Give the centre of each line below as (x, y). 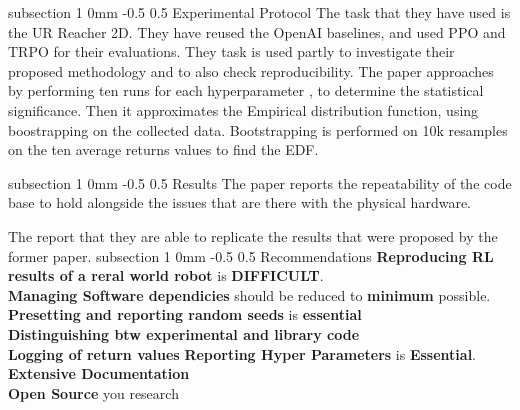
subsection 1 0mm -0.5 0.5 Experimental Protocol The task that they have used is (259, 12)
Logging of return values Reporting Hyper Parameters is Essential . (242, 353)
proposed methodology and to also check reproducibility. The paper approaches (251, 70)
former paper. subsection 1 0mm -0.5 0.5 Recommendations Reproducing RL (251, 255)
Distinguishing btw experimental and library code (184, 333)
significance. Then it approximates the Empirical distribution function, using (243, 109)
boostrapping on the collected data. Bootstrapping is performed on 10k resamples (258, 129)
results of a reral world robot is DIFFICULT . (166, 275)
